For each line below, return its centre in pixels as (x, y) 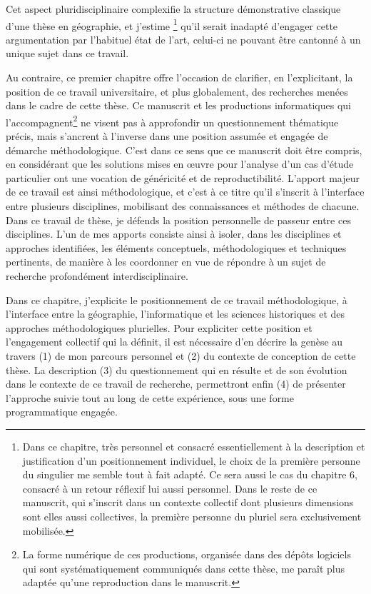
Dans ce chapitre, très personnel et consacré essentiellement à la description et (194, 446)
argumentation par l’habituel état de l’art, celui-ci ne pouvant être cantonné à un (183, 39)
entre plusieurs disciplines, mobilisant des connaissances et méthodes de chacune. (183, 206)
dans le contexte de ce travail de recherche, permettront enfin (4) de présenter (176, 384)
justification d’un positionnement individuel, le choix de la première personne (191, 460)
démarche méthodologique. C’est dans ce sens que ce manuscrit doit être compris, (184, 150)
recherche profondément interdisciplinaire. (97, 276)
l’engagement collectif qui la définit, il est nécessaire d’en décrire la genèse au (174, 342)
